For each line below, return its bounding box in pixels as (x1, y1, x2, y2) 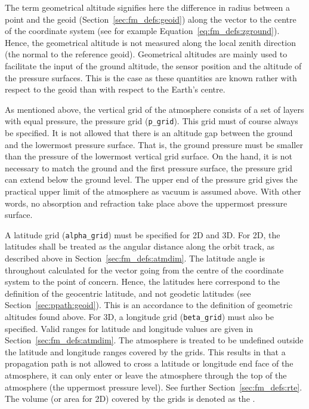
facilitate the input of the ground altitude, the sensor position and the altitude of (5, 59, 302, 72)
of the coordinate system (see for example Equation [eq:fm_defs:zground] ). (5, 24, 280, 37)
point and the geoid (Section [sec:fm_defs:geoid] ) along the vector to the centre (5, 13, 296, 25)
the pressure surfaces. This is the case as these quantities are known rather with (5, 71, 297, 84)
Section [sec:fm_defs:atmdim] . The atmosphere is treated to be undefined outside (5, 334, 304, 346)
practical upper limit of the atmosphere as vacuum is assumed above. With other (5, 184, 301, 197)
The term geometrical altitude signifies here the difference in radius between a (5, 1, 290, 13)
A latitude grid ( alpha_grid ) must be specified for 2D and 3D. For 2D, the (5, 228, 280, 241)
